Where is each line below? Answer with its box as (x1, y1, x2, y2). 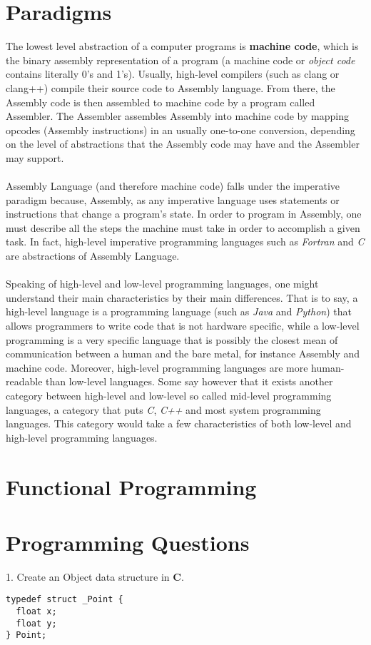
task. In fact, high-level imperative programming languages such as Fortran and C (6, 234, 365, 249)
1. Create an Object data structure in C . (6, 569, 184, 584)
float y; (16, 618, 57, 629)
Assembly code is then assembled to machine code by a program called (6, 94, 315, 109)
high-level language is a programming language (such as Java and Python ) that (6, 304, 352, 319)
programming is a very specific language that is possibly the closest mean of (6, 332, 338, 347)
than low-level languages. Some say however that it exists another (46, 374, 333, 389)
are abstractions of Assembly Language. (6, 248, 180, 263)
